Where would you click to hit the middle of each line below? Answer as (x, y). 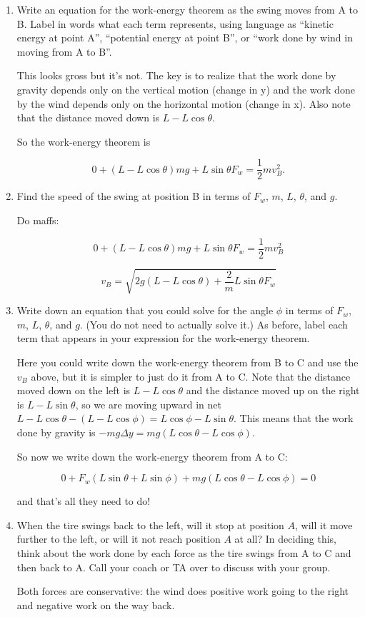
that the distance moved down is (88, 117)
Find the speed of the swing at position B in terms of (134, 196)
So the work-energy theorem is (84, 141)
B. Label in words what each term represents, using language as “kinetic (175, 23)
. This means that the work (293, 418)
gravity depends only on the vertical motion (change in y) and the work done (186, 89)
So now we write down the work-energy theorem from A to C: (152, 456)
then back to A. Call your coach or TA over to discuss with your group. (174, 567)
